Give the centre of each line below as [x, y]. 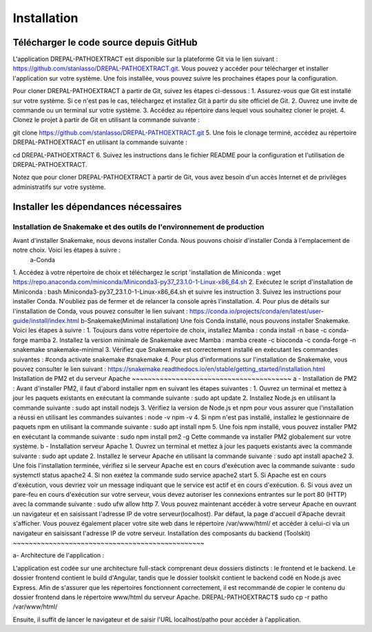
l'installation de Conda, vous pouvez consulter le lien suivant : [101, 311]
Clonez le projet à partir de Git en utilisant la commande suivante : [106, 120]
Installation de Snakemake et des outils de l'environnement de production [138, 226]
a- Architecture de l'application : [59, 555]
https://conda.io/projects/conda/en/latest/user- [257, 311]
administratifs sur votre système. [59, 187]
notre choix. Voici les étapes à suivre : [66, 250]
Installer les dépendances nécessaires [97, 207]
